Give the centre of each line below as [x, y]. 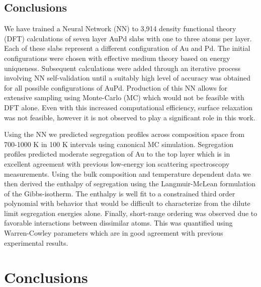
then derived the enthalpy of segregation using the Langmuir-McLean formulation [130, 184]
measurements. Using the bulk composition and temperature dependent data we [127, 173]
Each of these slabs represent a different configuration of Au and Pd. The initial [127, 48]
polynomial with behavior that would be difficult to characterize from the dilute [127, 203]
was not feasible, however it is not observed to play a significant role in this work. [130, 117]
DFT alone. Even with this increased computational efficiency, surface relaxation [128, 107]
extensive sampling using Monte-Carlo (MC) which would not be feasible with [124, 97]
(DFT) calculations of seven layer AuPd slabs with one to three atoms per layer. [128, 38]
